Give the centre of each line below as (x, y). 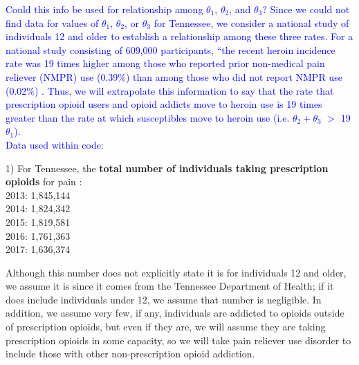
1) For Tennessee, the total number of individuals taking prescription (167, 168)
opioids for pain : (44, 181)
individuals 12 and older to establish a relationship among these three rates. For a (179, 36)
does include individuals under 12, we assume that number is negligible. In (164, 299)
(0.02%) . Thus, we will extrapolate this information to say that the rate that (170, 90)
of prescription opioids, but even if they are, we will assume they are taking (166, 327)
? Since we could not (306, 9)
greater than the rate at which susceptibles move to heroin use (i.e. (148, 117)
